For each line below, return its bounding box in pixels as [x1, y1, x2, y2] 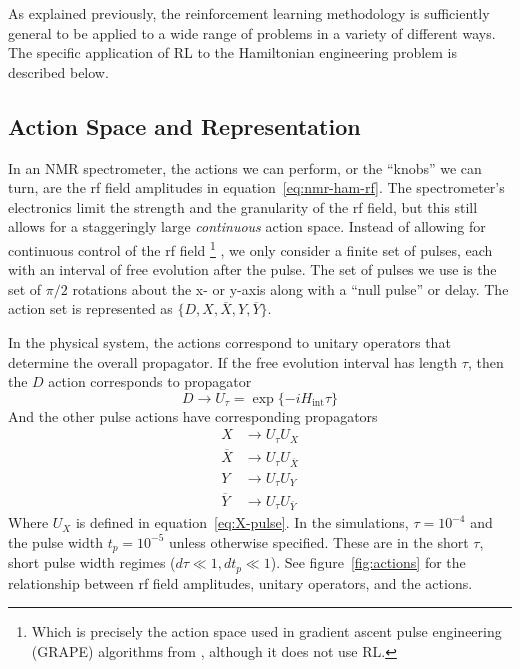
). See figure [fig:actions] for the [270, 552, 466, 573]
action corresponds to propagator [48, 371, 252, 392]
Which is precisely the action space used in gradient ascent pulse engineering [31, 621, 502, 642]
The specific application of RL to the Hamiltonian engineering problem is [8, 42, 458, 63]
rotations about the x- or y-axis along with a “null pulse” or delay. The [72, 278, 509, 299]
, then [467, 351, 504, 372]
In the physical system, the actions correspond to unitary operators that [8, 331, 451, 352]
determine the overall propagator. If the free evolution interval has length [8, 351, 458, 372]
